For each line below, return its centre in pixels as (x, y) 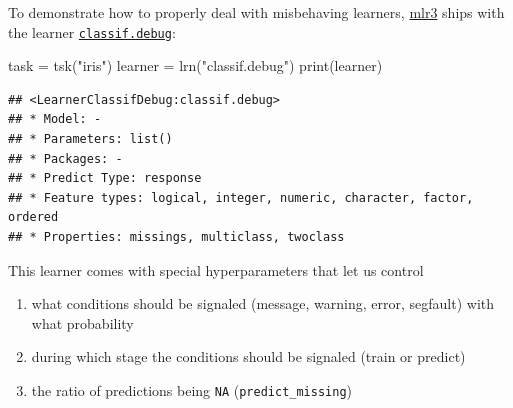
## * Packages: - (65, 158)
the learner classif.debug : (92, 31)
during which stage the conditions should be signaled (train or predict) (248, 356)
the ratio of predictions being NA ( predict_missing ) (192, 389)
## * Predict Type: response (105, 178)
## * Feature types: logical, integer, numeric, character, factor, (241, 197)
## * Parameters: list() (90, 139)
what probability (82, 322)
